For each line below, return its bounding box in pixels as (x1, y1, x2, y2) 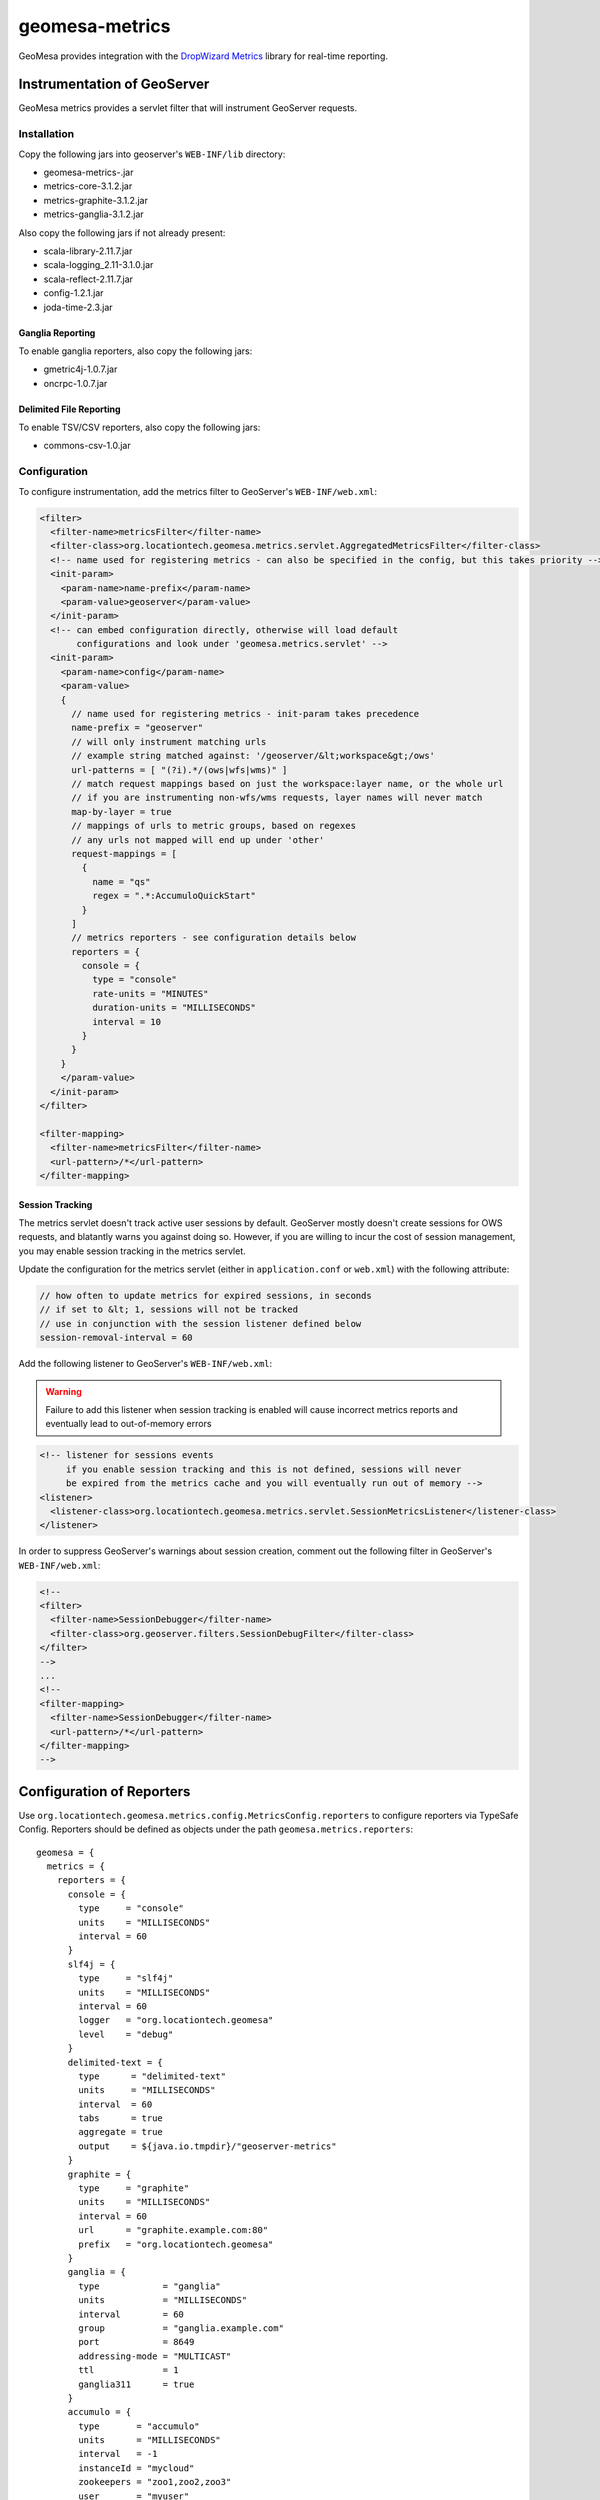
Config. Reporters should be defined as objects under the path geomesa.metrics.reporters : (18, 1823, 414, 1835)
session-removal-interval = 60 (39, 1332, 194, 1344)
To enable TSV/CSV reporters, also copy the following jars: (18, 421, 261, 434)
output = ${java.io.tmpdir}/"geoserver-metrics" (78, 2140, 337, 2152)
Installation (18, 127, 75, 141)
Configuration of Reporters (18, 1783, 191, 1800)
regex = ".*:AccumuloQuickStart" (91, 890, 257, 902)
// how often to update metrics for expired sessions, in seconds (39, 1290, 372, 1302)
